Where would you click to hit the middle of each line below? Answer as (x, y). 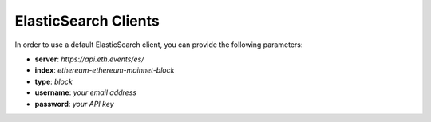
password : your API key (75, 104)
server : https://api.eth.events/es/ (89, 59)
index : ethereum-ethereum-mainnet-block (105, 70)
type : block (54, 81)
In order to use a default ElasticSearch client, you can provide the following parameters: (159, 45)
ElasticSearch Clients (87, 21)
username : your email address (86, 92)
